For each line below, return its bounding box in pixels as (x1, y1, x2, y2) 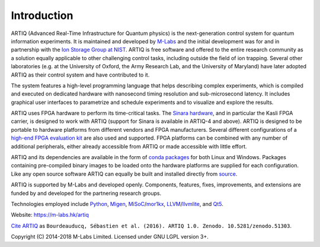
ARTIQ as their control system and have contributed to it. (11, 71, 150, 78)
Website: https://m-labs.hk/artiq (11, 211, 89, 218)
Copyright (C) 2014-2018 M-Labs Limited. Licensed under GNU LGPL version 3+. (11, 233, 209, 240)
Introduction (11, 9, 73, 22)
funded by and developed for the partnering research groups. (11, 189, 162, 197)
